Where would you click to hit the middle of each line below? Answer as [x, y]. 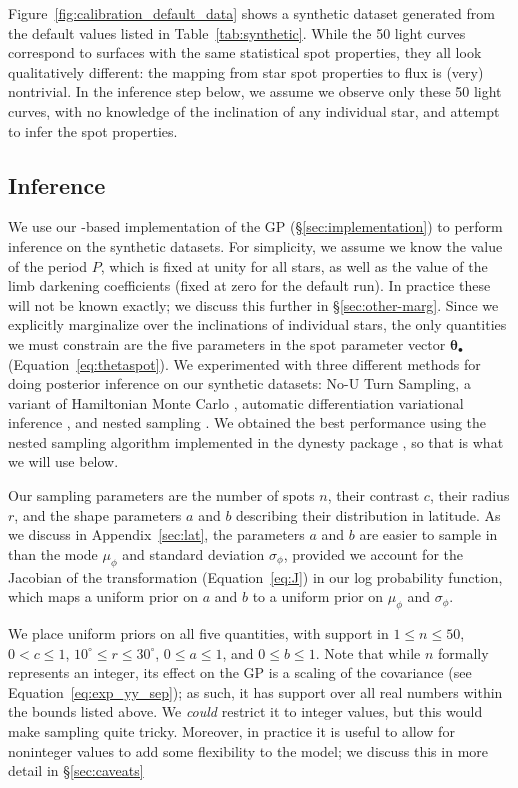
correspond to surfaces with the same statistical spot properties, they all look [245, 52]
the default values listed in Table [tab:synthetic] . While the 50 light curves [237, 32]
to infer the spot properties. [93, 130]
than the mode [53, 553]
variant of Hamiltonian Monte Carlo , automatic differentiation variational [236, 402]
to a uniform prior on [318, 596]
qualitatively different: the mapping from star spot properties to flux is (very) [246, 71]
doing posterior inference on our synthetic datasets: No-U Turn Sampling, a [239, 383]
